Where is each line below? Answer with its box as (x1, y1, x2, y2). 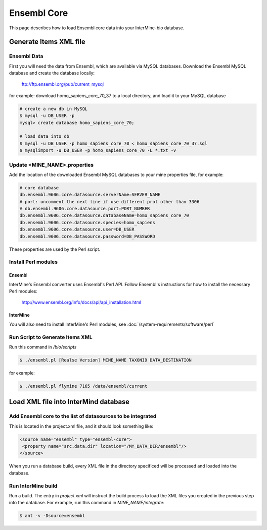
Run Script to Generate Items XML (9, 334, 92, 341)
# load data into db (19, 134, 69, 139)
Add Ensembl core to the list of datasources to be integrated (9, 413, 157, 420)
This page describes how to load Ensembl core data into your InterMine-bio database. (9, 25, 185, 31)
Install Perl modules (9, 258, 58, 265)
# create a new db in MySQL (19, 106, 88, 112)
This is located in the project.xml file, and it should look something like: (9, 423, 153, 429)
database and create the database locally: (9, 70, 95, 76)
